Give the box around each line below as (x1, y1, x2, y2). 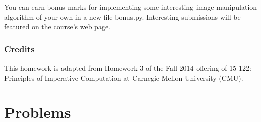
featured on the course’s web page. (4, 21, 110, 32)
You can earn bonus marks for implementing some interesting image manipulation (4, 2, 257, 12)
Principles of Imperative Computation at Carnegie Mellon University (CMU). (4, 72, 243, 83)
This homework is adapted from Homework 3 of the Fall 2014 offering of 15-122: (4, 63, 251, 73)
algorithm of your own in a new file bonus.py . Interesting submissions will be (4, 11, 241, 22)
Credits (4, 42, 35, 55)
